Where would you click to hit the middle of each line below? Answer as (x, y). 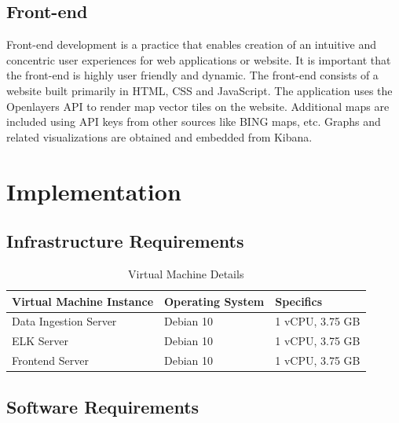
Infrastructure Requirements (125, 241)
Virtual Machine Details (186, 273)
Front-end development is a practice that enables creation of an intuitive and (192, 44)
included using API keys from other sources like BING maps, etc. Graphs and (194, 121)
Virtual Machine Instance (83, 301)
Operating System (214, 301)
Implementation (94, 191)
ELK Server (40, 341)
